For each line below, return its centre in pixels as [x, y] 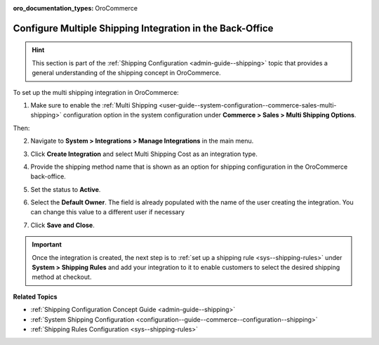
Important [47, 245]
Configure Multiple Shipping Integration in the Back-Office [143, 28]
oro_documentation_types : [53, 8]
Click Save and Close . [62, 225]
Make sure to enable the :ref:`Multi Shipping [94, 105]
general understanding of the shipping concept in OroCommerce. [126, 73]
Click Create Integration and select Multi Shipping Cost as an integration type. [144, 154]
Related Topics [35, 297]
